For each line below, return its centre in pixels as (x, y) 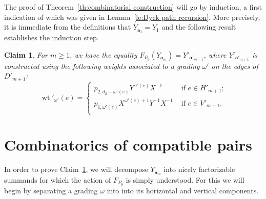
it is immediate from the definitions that (68, 27)
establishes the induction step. (52, 38)
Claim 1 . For (26, 54)
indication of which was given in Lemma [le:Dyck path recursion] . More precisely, (132, 17)
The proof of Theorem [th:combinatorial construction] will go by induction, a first (133, 7)
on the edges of (235, 66)
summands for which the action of (58, 179)
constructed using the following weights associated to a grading (102, 66)
